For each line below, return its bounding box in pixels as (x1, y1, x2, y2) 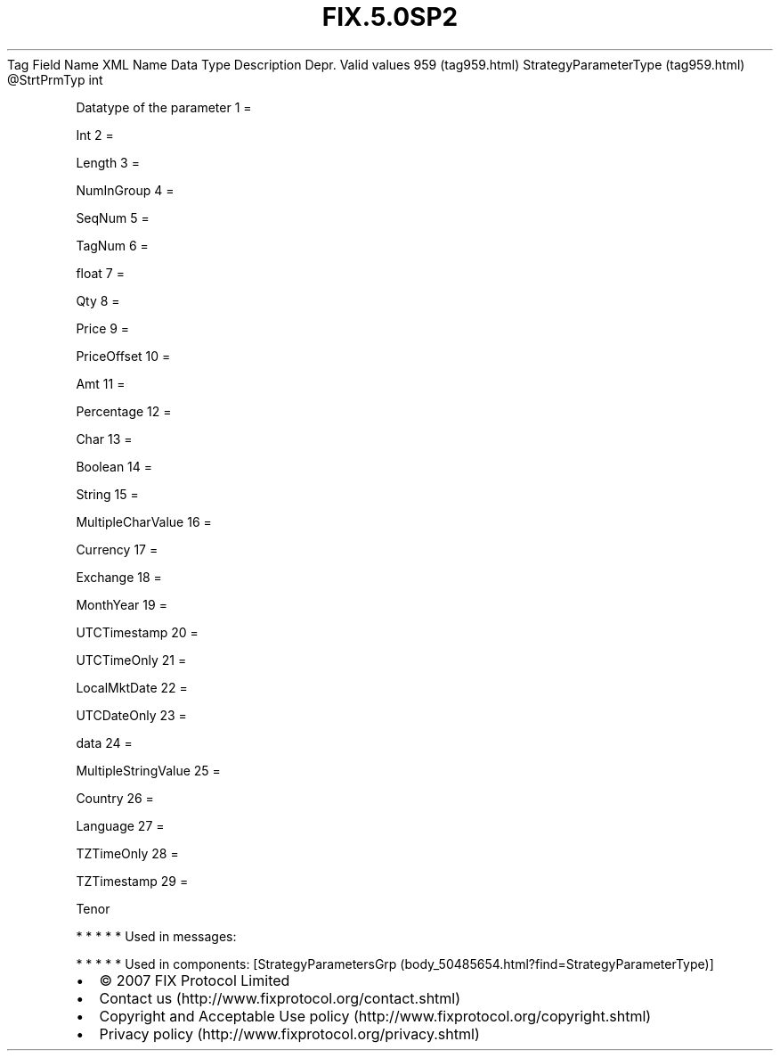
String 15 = (76, 486, 139, 502)
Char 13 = (76, 431, 133, 447)
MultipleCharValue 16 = (76, 513, 212, 529)
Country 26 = (76, 790, 154, 806)
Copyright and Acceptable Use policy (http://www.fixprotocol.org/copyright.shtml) (99, 1006, 652, 1025)
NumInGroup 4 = (76, 182, 175, 198)
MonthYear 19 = (76, 596, 167, 612)
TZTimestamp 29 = (76, 873, 189, 889)
